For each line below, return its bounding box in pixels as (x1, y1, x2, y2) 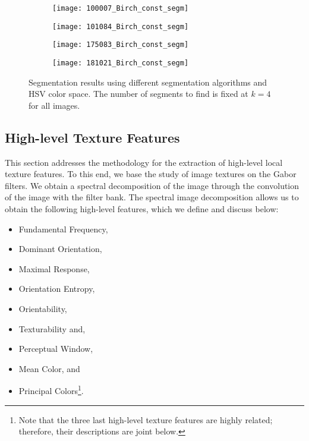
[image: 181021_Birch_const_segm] (52, 58, 189, 67)
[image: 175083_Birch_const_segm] (52, 40, 189, 49)
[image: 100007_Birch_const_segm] (52, 4, 189, 12)
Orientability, (18, 302, 67, 314)
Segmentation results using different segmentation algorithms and (29, 75, 267, 88)
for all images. (29, 99, 80, 111)
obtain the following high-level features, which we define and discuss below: (5, 202, 279, 215)
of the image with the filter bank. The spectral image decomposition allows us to (5, 191, 299, 203)
